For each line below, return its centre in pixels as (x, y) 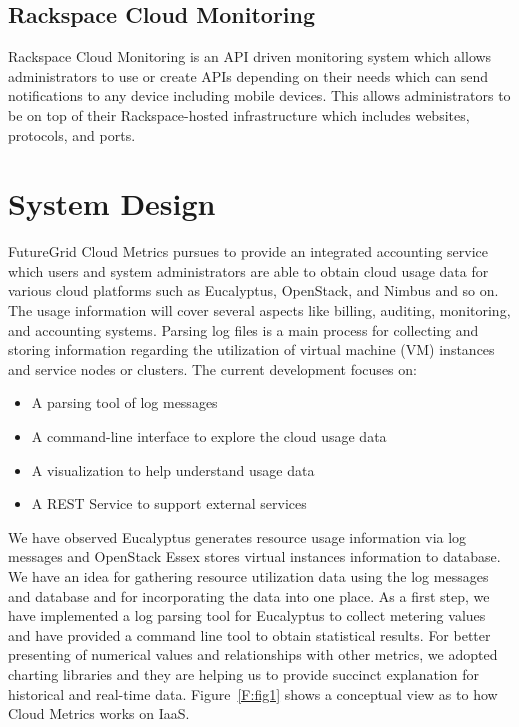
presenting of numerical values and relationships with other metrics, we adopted (253, 654)
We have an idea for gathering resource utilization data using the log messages (248, 576)
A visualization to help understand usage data (173, 469)
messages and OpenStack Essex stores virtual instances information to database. (254, 556)
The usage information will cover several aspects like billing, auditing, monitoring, (259, 310)
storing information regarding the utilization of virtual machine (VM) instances (251, 349)
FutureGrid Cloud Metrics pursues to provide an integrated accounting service (248, 251)
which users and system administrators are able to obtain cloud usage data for (248, 270)
